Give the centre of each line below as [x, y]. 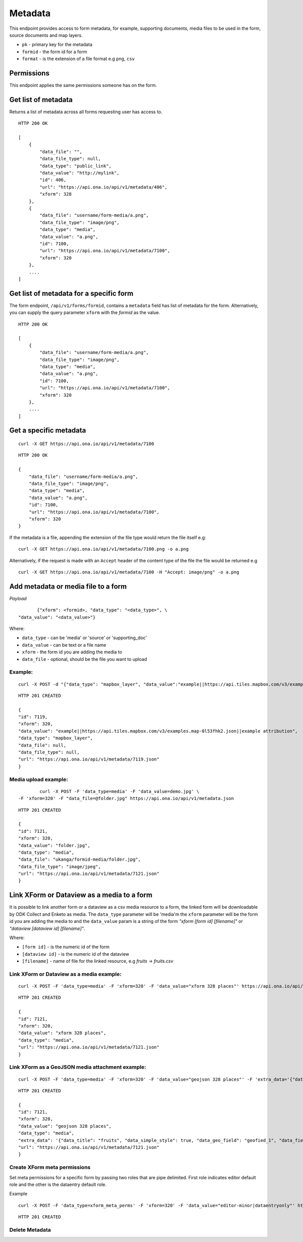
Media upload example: [39, 779]
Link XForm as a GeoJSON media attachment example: [78, 1067]
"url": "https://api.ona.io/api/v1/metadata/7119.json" [89, 759]
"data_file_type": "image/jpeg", [60, 867]
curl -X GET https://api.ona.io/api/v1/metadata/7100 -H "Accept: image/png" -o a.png [129, 572]
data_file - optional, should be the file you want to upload [85, 659]
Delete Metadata [30, 1230]
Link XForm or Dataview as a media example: [65, 974]
